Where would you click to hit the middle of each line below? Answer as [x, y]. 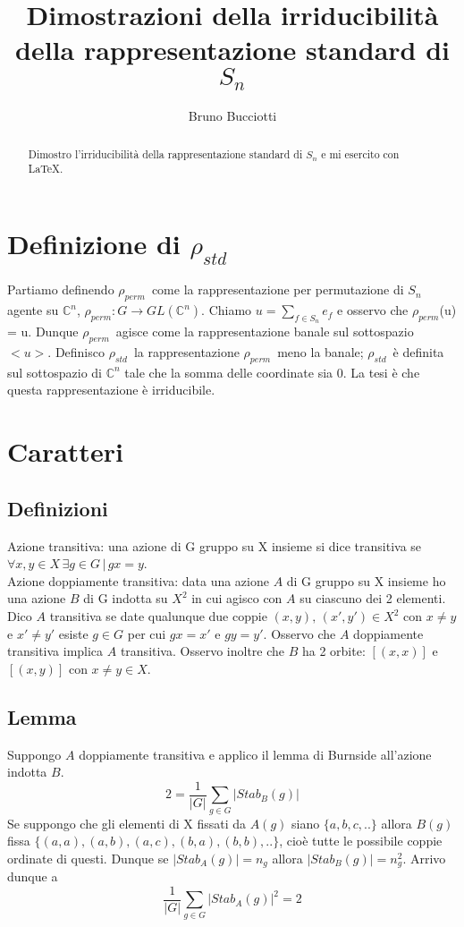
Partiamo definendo [61, 289]
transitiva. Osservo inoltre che [202, 651]
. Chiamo [227, 310]
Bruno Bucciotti [232, 116]
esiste [73, 633]
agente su [33, 310]
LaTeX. [46, 169]
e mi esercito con [360, 153]
